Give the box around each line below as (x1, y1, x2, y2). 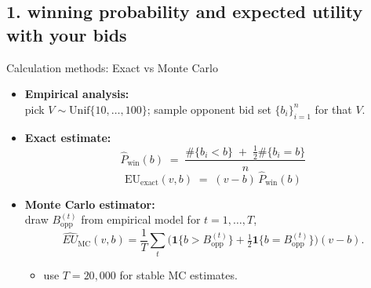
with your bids (6, 22, 127, 46)
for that (315, 100, 352, 117)
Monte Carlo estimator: (24, 195, 155, 212)
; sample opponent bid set (147, 100, 271, 117)
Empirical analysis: (24, 86, 129, 102)
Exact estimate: (24, 129, 111, 145)
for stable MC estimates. (119, 266, 238, 283)
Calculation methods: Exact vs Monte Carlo (6, 59, 218, 75)
